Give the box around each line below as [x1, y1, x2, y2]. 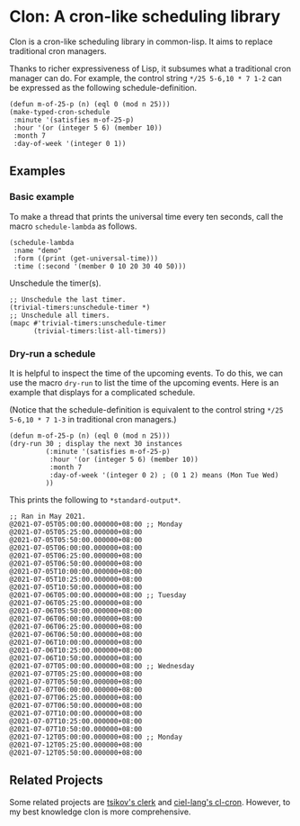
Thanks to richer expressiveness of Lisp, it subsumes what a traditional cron [9, 63, 292, 74]
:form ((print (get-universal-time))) [13, 254, 159, 263]
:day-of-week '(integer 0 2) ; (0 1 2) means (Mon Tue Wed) [49, 470, 279, 479]
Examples [9, 164, 66, 179]
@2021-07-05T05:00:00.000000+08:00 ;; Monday [9, 520, 182, 529]
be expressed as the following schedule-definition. [9, 82, 198, 93]
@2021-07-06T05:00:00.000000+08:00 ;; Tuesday [9, 590, 187, 600]
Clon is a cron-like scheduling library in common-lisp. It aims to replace [9, 36, 273, 47]
